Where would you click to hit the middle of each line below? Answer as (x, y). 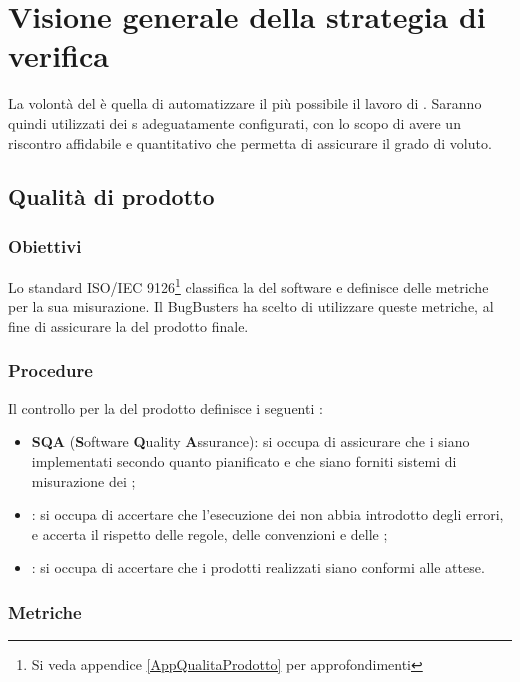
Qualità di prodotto (111, 196)
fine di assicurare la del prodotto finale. (128, 325)
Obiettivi (45, 245)
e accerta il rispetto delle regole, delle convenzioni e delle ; (209, 533)
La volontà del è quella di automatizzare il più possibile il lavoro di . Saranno (245, 103)
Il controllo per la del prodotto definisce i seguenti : (165, 407)
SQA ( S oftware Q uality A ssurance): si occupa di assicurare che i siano (250, 441)
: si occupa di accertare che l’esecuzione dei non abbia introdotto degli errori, (267, 514)
